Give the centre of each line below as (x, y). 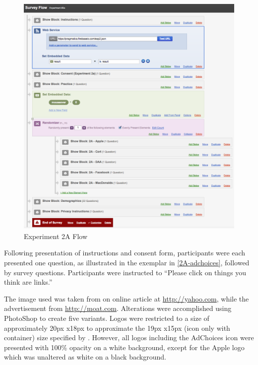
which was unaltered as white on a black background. (85, 357)
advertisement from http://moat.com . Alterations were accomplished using (118, 308)
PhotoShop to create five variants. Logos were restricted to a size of (107, 318)
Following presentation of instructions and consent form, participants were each (125, 253)
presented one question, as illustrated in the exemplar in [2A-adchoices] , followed (127, 262)
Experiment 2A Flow (56, 236)
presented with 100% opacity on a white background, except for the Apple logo (124, 347)
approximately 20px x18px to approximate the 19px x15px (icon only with (117, 328)
